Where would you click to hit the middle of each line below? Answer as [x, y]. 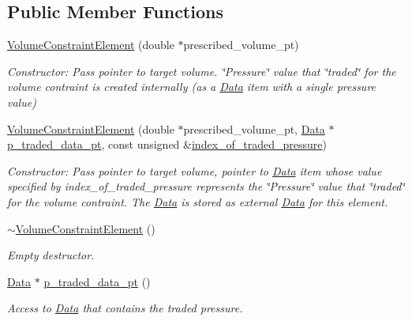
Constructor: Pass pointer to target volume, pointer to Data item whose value [195, 170]
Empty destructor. [51, 255]
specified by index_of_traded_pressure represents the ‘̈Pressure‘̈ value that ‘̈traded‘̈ [206, 186]
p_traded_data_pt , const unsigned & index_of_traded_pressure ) [167, 144]
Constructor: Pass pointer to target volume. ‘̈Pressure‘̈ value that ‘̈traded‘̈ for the [202, 71]
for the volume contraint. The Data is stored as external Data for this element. [198, 201]
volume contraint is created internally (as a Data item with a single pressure [192, 87]
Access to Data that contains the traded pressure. [125, 308]
